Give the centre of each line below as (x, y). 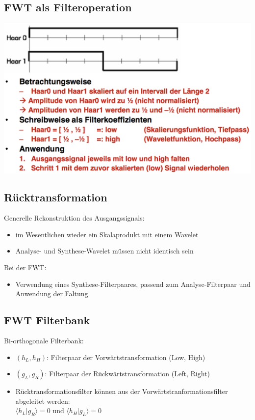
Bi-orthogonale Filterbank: (44, 340)
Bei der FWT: (25, 267)
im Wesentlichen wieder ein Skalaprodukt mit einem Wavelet (107, 234)
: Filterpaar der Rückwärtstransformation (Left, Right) (127, 374)
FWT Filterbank (47, 320)
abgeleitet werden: (43, 401)
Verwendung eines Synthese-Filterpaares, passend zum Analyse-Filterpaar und (133, 284)
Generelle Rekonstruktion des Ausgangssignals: (74, 218)
